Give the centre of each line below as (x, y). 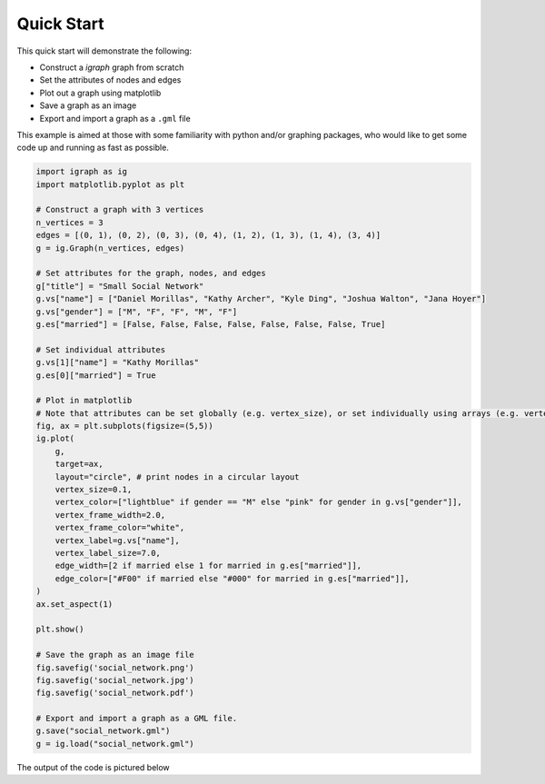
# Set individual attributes (101, 349)
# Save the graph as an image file (115, 655)
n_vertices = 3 (69, 222)
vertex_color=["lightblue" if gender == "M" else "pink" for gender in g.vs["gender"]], (258, 502)
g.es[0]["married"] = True (96, 375)
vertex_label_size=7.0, (108, 553)
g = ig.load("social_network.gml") (115, 744)
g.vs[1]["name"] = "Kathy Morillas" (118, 362)
